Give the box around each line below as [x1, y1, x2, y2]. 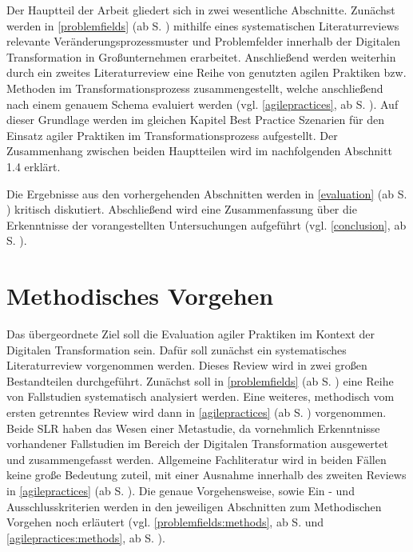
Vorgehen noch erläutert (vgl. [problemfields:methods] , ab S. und [6, 514, 324, 530]
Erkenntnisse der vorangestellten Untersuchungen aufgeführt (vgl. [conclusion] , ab [6, 216, 407, 233]
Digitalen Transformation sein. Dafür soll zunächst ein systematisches [6, 341, 347, 358]
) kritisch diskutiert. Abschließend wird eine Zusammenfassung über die [6, 201, 357, 218]
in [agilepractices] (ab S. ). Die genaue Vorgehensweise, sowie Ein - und [6, 482, 355, 498]
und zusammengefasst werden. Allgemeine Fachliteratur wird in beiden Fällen [6, 450, 387, 467]
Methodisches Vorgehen [6, 279, 274, 312]
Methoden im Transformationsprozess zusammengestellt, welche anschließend [6, 79, 383, 96]
